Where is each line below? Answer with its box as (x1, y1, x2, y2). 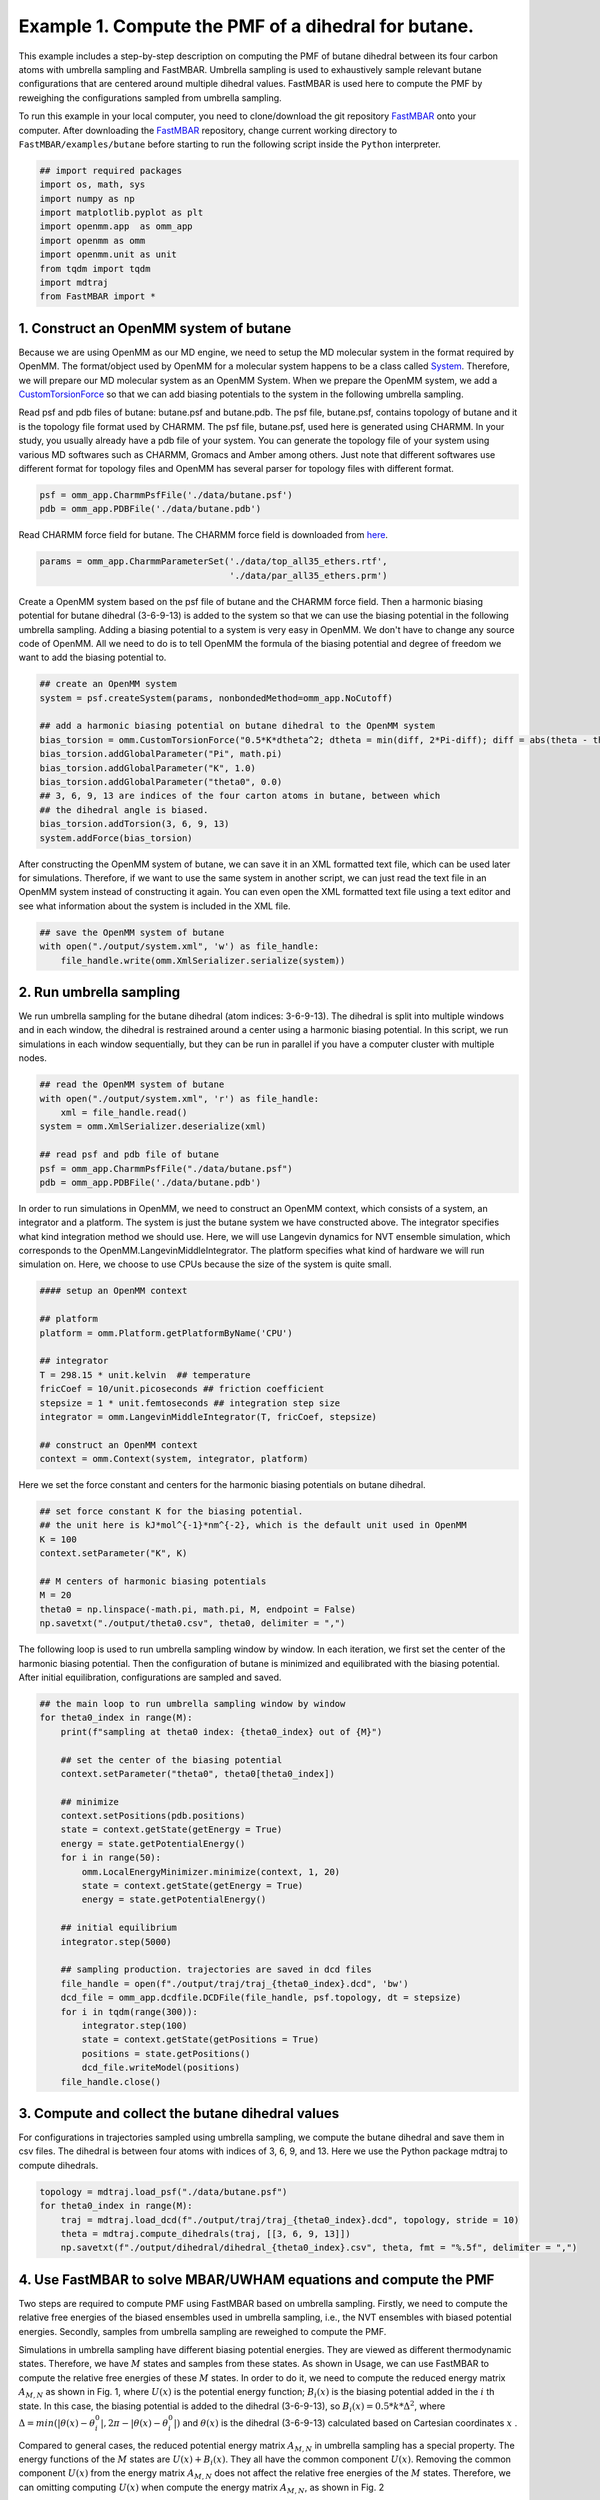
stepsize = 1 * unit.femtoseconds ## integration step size (39, 1397, 341, 1409)
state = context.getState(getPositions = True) (81, 2034, 320, 2045)
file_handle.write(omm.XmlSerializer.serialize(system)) (60, 955, 346, 966)
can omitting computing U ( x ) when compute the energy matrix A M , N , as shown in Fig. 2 (18, 2481, 385, 2495)
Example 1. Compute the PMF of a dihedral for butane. (18, 15, 475, 37)
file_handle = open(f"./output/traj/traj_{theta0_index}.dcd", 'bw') (60, 1978, 409, 1989)
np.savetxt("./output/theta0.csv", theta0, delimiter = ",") (39, 1618, 346, 1629)
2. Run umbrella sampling (18, 983, 181, 1000)
